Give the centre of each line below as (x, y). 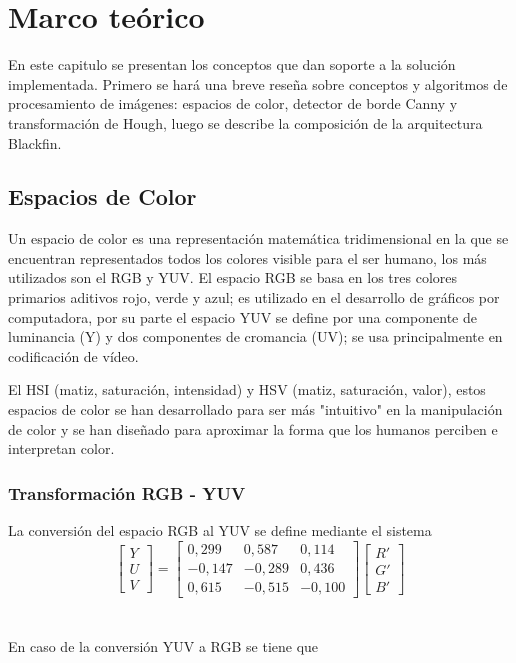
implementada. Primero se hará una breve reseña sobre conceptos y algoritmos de (258, 83)
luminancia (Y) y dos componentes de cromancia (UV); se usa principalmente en (255, 336)
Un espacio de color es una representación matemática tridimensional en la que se (258, 238)
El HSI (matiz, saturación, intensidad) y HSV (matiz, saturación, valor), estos (247, 389)
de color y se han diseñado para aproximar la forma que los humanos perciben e (253, 428)
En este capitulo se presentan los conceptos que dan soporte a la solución (232, 64)
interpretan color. (61, 448)
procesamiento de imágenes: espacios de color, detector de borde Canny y (233, 103)
